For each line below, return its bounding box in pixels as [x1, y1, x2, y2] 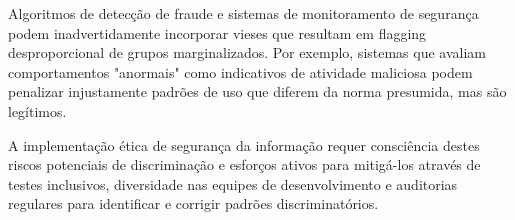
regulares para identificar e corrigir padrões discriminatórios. [8, 193, 379, 214]
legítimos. [8, 100, 67, 121]
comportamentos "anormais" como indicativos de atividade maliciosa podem [8, 61, 473, 82]
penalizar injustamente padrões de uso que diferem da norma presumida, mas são [8, 81, 507, 102]
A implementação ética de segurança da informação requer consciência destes [8, 134, 480, 155]
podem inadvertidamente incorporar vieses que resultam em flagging [8, 22, 427, 43]
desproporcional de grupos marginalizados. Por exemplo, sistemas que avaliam [8, 42, 487, 63]
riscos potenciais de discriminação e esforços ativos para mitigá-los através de [8, 154, 481, 175]
